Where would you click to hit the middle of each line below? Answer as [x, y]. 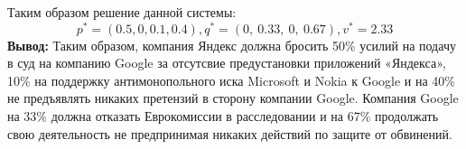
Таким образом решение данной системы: [122, 12]
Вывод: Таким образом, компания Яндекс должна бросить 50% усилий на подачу [232, 45]
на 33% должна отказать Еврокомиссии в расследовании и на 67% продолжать [223, 116]
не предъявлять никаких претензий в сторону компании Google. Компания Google [233, 98]
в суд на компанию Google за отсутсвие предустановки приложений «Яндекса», [227, 63]
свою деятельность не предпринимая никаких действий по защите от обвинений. [230, 133]
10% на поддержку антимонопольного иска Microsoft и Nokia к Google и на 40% [231, 80]
